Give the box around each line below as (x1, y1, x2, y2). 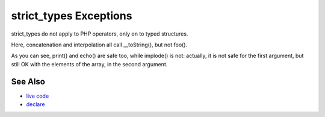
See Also (11, 76, 45, 87)
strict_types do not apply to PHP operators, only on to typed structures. (11, 30, 188, 37)
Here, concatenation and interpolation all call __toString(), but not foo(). (11, 41, 188, 48)
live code (26, 92, 49, 100)
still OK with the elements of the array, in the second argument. (11, 60, 168, 68)
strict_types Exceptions (11, 9, 132, 22)
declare (26, 101, 45, 108)
